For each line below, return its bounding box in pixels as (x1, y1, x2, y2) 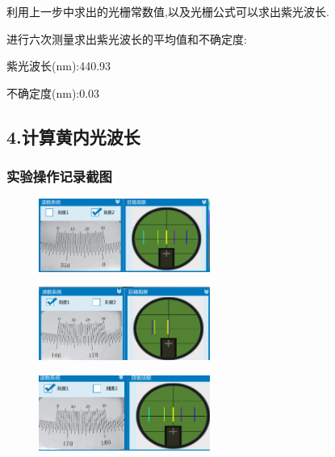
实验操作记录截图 (6, 166, 112, 187)
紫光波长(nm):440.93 (6, 57, 111, 74)
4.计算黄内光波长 (6, 124, 140, 149)
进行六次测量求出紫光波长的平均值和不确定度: (6, 30, 247, 47)
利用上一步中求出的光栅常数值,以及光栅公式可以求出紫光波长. (6, 3, 329, 19)
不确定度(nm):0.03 (6, 84, 100, 101)
